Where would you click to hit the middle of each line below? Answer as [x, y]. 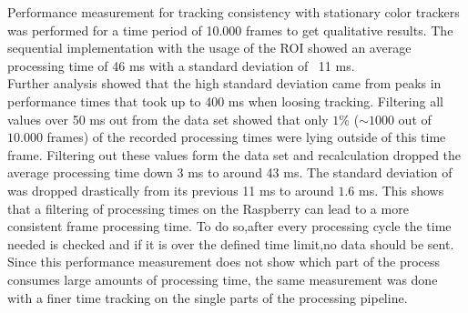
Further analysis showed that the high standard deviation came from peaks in [224, 83]
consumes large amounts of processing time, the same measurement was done [223, 279]
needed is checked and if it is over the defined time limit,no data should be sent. [231, 243]
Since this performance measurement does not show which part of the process [224, 262]
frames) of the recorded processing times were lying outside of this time [246, 137]
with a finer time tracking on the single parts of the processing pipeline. [208, 297]
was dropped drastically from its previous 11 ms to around [171, 190]
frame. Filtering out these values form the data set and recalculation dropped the [234, 154]
